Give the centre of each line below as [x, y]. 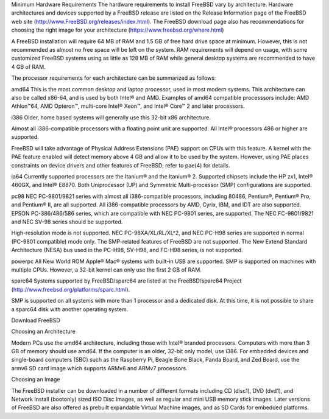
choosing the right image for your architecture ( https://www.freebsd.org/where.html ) [118, 30]
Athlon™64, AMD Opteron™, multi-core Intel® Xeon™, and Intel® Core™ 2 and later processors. [128, 106]
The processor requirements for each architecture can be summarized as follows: [114, 78]
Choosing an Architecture [43, 331]
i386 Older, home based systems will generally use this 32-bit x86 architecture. [111, 117]
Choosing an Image [36, 379]
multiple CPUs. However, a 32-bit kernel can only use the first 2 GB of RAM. [107, 269]
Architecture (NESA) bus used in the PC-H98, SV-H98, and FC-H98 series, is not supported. [127, 250]
